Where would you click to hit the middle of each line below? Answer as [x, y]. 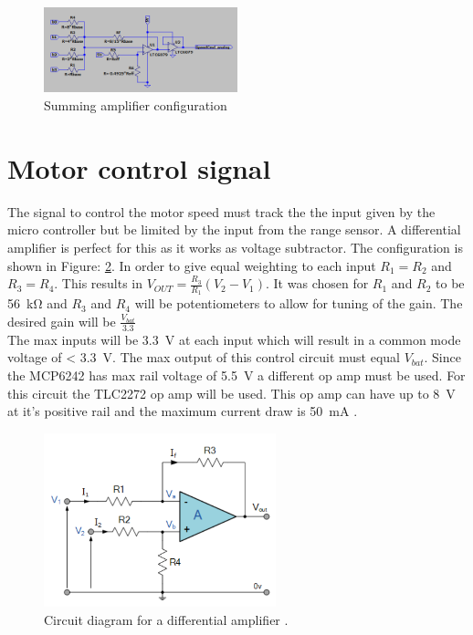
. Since [442, 357]
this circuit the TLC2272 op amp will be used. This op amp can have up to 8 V [231, 393]
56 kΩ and [37, 303]
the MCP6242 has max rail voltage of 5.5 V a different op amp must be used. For [236, 375]
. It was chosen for [317, 283]
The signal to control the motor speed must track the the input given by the [221, 211]
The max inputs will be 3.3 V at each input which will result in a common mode [234, 339]
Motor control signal [139, 167]
